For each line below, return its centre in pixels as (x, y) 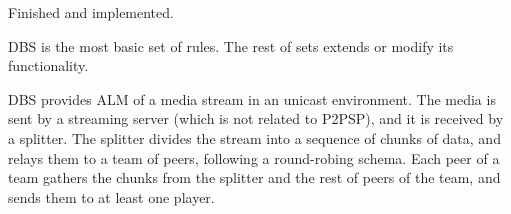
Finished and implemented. (91, 12)
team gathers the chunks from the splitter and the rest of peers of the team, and (254, 177)
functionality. (48, 65)
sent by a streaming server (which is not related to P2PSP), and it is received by (256, 118)
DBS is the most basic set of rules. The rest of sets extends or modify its (231, 45)
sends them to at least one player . (111, 196)
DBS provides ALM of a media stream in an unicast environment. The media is (252, 98)
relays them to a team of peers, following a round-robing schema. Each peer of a (254, 157)
